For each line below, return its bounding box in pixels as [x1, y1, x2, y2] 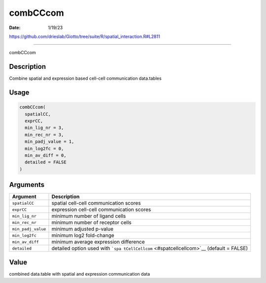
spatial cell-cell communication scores [51, 200, 141, 207]
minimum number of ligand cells [51, 213, 126, 220]
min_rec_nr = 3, [25, 132, 64, 137]
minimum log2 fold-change [51, 232, 114, 239]
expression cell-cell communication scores [51, 206, 151, 213]
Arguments [9, 181, 45, 189]
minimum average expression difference [51, 239, 145, 246]
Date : [9, 25, 21, 31]
